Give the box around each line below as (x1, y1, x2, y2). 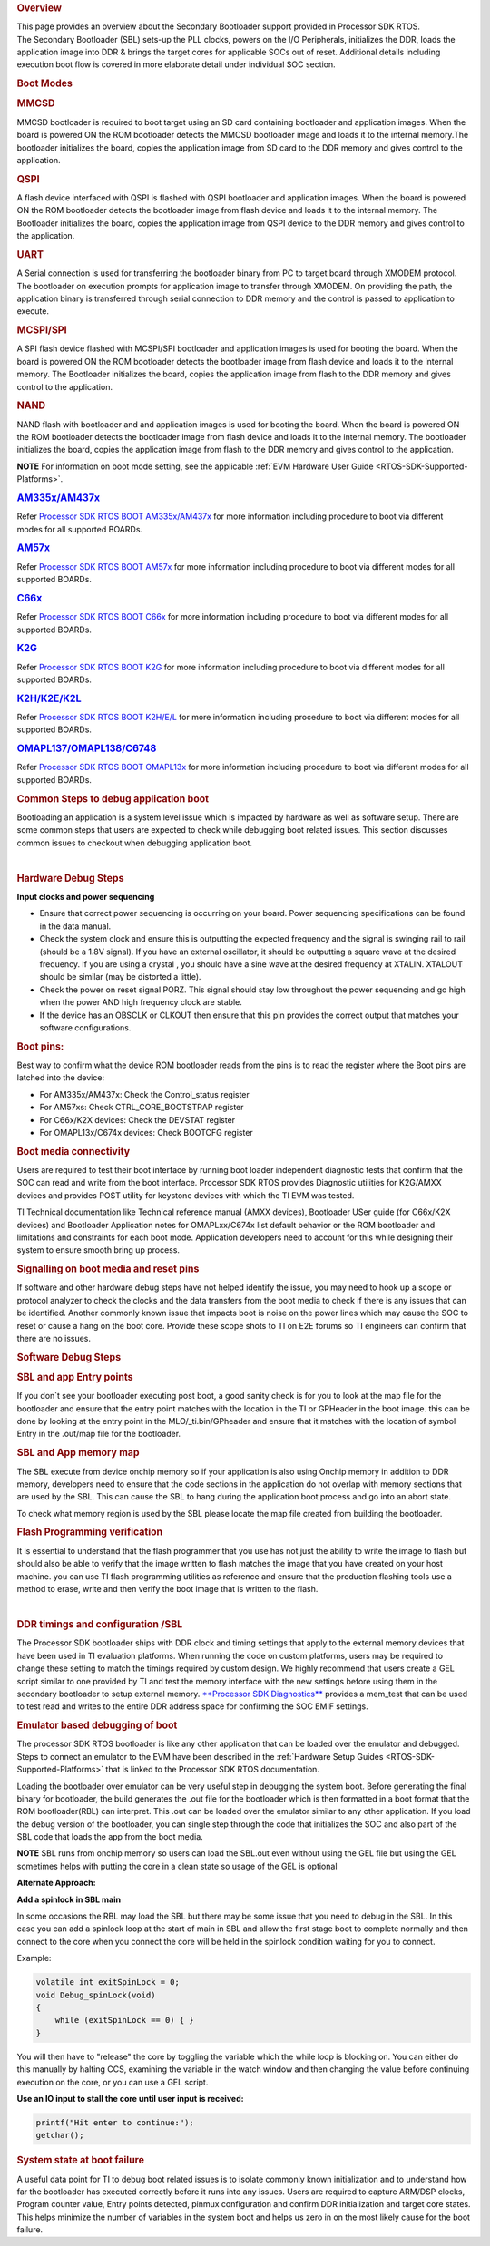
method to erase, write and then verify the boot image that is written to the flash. (16, 1583, 318, 1594)
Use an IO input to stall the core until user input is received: (16, 2093, 244, 2104)
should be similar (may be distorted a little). (39, 972, 201, 982)
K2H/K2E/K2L (16, 692, 82, 705)
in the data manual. (39, 921, 112, 932)
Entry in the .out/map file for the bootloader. (16, 1429, 181, 1440)
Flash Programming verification (16, 1526, 163, 1538)
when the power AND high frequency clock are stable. (39, 997, 242, 1008)
